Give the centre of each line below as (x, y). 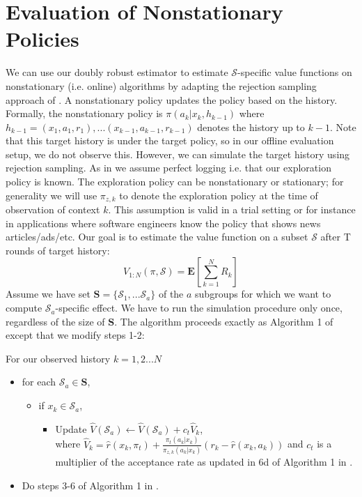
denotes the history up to (251, 127)
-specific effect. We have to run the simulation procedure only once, (199, 308)
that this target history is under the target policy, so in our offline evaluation (170, 140)
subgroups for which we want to (263, 294)
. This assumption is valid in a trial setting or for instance (232, 209)
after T (336, 237)
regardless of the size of (55, 321)
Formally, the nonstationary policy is (84, 113)
